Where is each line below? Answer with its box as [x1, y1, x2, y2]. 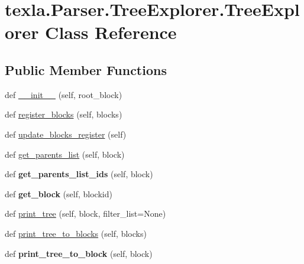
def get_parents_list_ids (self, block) [5, 168, 153, 180]
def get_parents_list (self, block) [5, 148, 125, 160]
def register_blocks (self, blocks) [5, 108, 122, 120]
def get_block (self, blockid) [5, 187, 112, 200]
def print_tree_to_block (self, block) [5, 247, 153, 259]
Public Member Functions [5, 60, 167, 79]
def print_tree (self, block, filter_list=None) [5, 207, 166, 220]
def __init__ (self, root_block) [5, 88, 122, 100]
